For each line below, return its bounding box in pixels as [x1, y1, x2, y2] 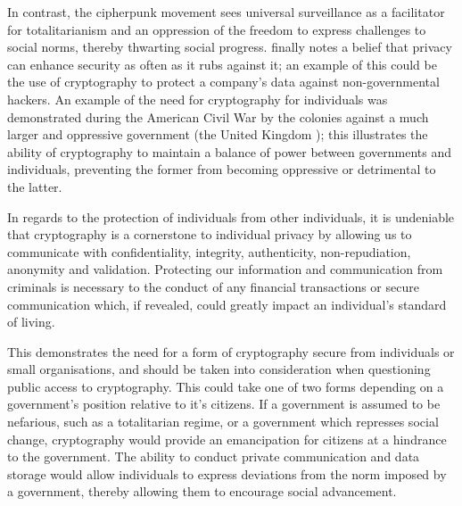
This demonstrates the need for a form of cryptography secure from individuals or [7, 342, 455, 361]
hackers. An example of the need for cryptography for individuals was [7, 89, 388, 108]
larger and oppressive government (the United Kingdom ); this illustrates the [7, 125, 428, 144]
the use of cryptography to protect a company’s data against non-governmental [7, 72, 440, 91]
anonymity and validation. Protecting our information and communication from [7, 260, 443, 278]
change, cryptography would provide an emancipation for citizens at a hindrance [7, 429, 447, 448]
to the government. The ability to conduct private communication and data [7, 447, 420, 466]
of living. [7, 312, 55, 331]
